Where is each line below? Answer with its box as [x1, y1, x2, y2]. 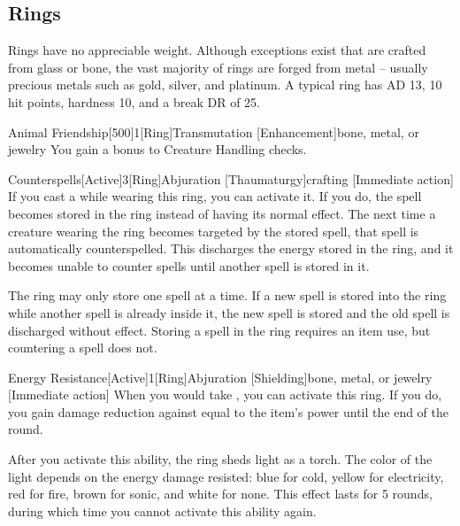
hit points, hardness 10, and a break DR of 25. [8, 92, 260, 111]
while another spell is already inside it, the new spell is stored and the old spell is [8, 303, 450, 321]
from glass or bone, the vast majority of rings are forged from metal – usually [8, 58, 428, 76]
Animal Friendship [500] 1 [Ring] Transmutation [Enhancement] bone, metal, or [8, 122, 419, 141]
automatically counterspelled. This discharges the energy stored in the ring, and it [8, 239, 454, 258]
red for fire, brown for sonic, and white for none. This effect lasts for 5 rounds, [8, 484, 433, 503]
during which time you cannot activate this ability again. [8, 501, 317, 520]
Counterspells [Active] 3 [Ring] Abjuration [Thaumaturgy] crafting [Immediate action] [8, 169, 454, 188]
